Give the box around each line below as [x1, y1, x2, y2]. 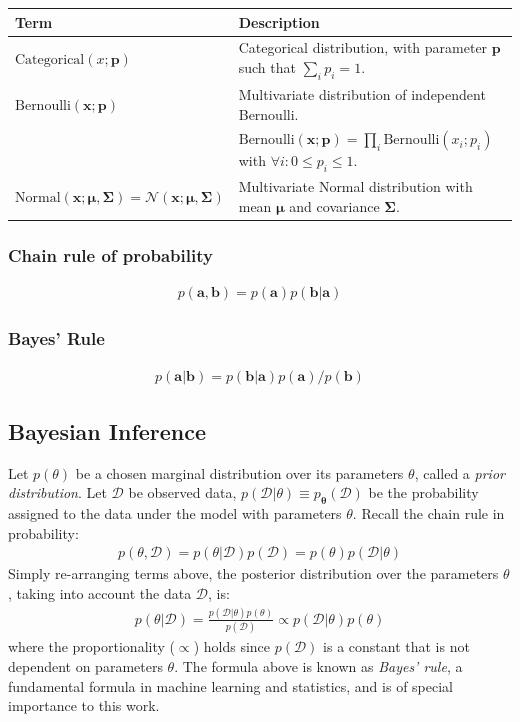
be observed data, [128, 482, 237, 503]
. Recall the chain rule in [352, 503, 505, 524]
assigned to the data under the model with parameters [8, 503, 342, 524]
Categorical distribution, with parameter [238, 37, 488, 58]
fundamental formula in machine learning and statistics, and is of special [8, 675, 453, 696]
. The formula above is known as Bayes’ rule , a [174, 655, 463, 676]
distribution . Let [8, 482, 107, 503]
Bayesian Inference [8, 416, 207, 447]
